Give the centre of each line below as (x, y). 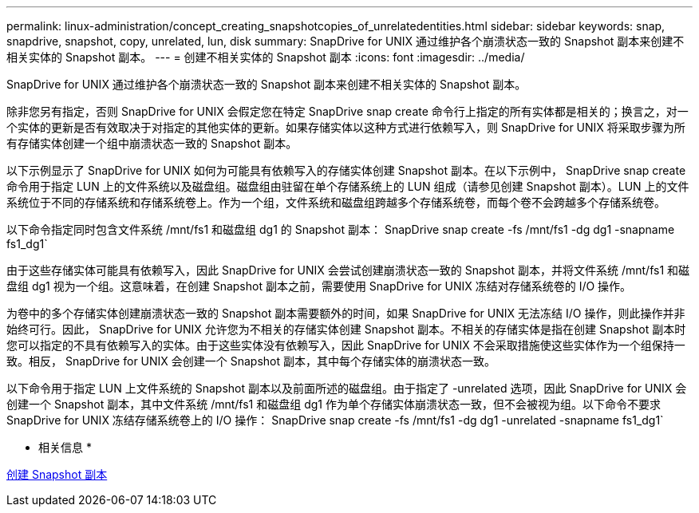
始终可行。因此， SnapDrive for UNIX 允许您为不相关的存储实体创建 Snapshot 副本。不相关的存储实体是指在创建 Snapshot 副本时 (346, 329)
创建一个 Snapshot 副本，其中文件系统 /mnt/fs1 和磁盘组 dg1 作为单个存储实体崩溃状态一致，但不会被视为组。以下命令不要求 (334, 404)
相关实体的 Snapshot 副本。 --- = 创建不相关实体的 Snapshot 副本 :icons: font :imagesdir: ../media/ (266, 57)
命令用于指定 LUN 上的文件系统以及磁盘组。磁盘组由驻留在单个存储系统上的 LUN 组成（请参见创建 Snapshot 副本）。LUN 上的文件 (348, 186)
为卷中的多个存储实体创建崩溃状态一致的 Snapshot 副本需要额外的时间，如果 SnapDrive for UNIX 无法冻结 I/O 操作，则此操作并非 (346, 313)
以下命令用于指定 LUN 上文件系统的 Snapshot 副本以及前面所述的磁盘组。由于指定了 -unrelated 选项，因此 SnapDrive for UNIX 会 (347, 388)
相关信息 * (65, 447)
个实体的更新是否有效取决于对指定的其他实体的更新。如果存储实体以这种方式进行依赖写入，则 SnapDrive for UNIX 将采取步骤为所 (346, 127)
